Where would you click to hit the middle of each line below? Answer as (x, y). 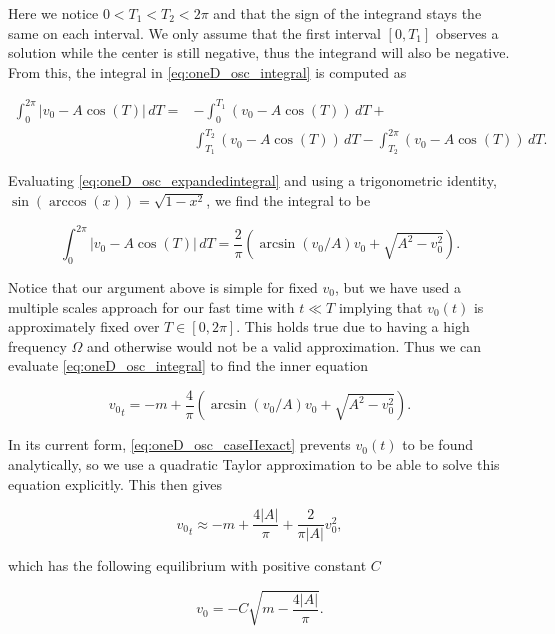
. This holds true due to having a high (353, 326)
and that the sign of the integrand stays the (347, 13)
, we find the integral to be (288, 200)
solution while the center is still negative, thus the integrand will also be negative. (259, 52)
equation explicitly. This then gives (115, 483)
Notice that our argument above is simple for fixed (163, 286)
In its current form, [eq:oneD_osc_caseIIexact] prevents (179, 444)
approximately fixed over (84, 326)
